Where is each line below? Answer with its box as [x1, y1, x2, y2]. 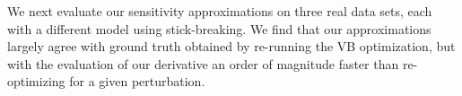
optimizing [7, 72, 65, 91]
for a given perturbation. [69, 72, 205, 91]
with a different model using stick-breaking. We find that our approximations [7, 19, 431, 38]
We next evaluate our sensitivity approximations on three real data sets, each [7, 2, 432, 20]
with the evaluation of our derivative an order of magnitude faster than [7, 54, 399, 73]
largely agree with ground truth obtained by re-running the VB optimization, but [7, 37, 456, 56]
